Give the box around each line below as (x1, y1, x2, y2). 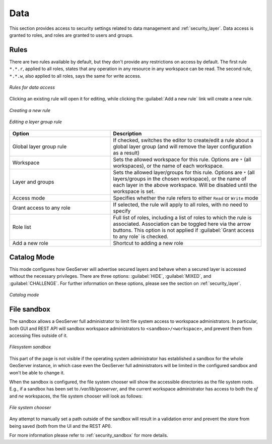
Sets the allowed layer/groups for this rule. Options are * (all (113, 169, 255, 176)
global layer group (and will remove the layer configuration (113, 143, 252, 150)
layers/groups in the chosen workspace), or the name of (113, 175, 247, 182)
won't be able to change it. (9, 369, 65, 376)
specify (113, 207, 131, 214)
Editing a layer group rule (9, 119, 62, 125)
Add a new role (12, 239, 48, 246)
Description (113, 130, 142, 137)
